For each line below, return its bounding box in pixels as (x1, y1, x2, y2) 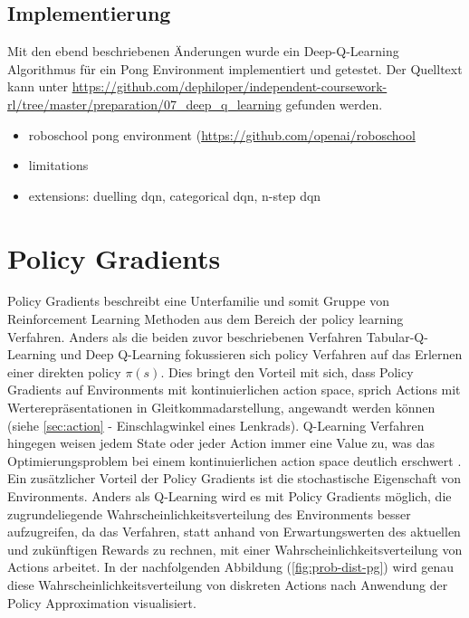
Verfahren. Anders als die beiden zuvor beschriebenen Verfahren (7, 327, 363, 346)
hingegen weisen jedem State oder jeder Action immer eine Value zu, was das (7, 433, 435, 452)
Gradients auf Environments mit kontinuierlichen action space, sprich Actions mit (7, 380, 461, 399)
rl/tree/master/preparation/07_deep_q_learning (7, 94, 282, 113)
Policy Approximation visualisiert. (7, 593, 196, 612)
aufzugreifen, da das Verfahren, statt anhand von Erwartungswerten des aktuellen (7, 522, 461, 541)
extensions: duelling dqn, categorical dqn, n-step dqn (28, 185, 321, 204)
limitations (28, 156, 89, 175)
